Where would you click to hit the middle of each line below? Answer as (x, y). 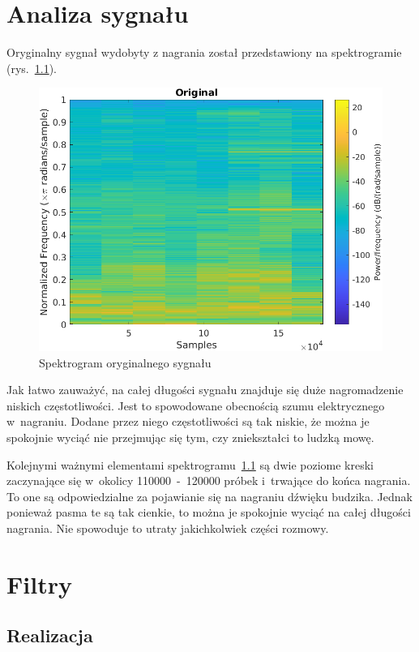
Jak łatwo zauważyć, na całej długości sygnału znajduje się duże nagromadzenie (205, 390)
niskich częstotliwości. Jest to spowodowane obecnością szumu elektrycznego (196, 405)
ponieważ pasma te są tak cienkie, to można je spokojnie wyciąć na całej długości (209, 512)
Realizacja (50, 635)
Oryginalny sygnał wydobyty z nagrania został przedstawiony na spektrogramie (204, 52)
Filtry (39, 583)
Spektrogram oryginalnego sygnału (125, 362)
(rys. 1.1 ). (32, 68)
